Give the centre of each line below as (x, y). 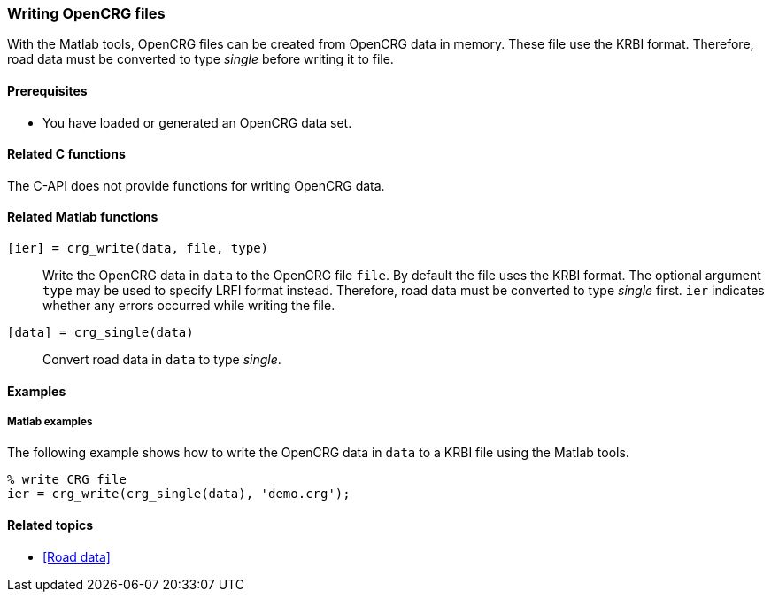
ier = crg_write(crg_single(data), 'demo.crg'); (179, 494)
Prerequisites (47, 90)
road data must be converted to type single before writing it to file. (200, 59)
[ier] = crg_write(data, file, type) (138, 249)
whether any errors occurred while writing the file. (189, 306)
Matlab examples (50, 422)
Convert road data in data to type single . (162, 360)
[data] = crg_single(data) (100, 333)
